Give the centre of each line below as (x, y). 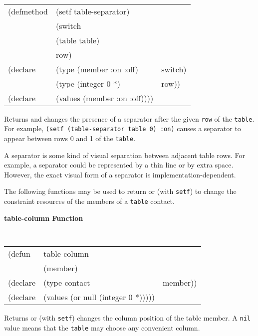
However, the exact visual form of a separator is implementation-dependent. (120, 174)
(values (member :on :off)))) (105, 98)
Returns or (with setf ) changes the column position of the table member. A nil (127, 317)
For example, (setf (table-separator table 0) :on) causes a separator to (123, 128)
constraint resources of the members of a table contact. (89, 201)
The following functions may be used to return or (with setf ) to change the (120, 191)
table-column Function (44, 218)
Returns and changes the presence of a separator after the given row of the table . (129, 118)
